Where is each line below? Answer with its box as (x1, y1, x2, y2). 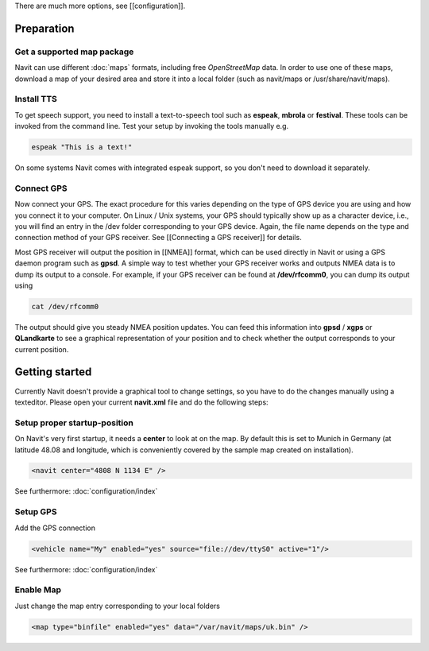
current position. (14, 344, 69, 354)
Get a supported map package (14, 46, 134, 57)
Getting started (14, 366, 92, 379)
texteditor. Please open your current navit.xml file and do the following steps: (14, 397, 269, 407)
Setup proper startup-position (14, 417, 134, 428)
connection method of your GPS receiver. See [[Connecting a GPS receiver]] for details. (14, 233, 302, 242)
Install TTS (14, 94, 57, 105)
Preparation (14, 21, 75, 35)
